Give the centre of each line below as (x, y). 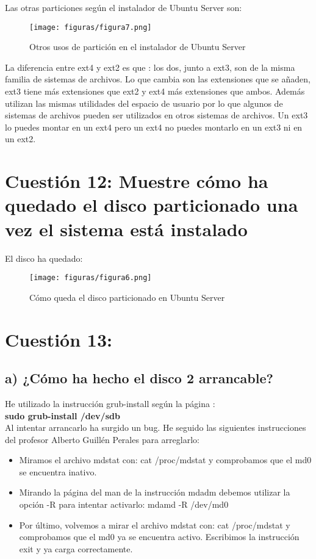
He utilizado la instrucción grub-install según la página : (110, 403)
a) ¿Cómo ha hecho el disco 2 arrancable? (139, 378)
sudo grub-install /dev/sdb (63, 415)
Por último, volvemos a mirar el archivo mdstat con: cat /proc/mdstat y (155, 525)
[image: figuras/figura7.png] (91, 27)
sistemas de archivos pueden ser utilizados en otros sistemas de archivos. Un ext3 (156, 115)
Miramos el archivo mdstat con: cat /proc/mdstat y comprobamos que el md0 (165, 460)
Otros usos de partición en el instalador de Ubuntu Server (138, 47)
